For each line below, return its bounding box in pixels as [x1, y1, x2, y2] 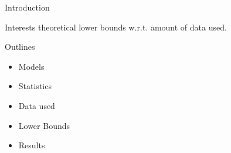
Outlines [5, 40, 35, 53]
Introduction [5, 1, 50, 13]
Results [18, 139, 45, 151]
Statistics [18, 80, 52, 92]
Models [18, 60, 45, 72]
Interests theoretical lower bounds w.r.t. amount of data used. [5, 21, 227, 33]
